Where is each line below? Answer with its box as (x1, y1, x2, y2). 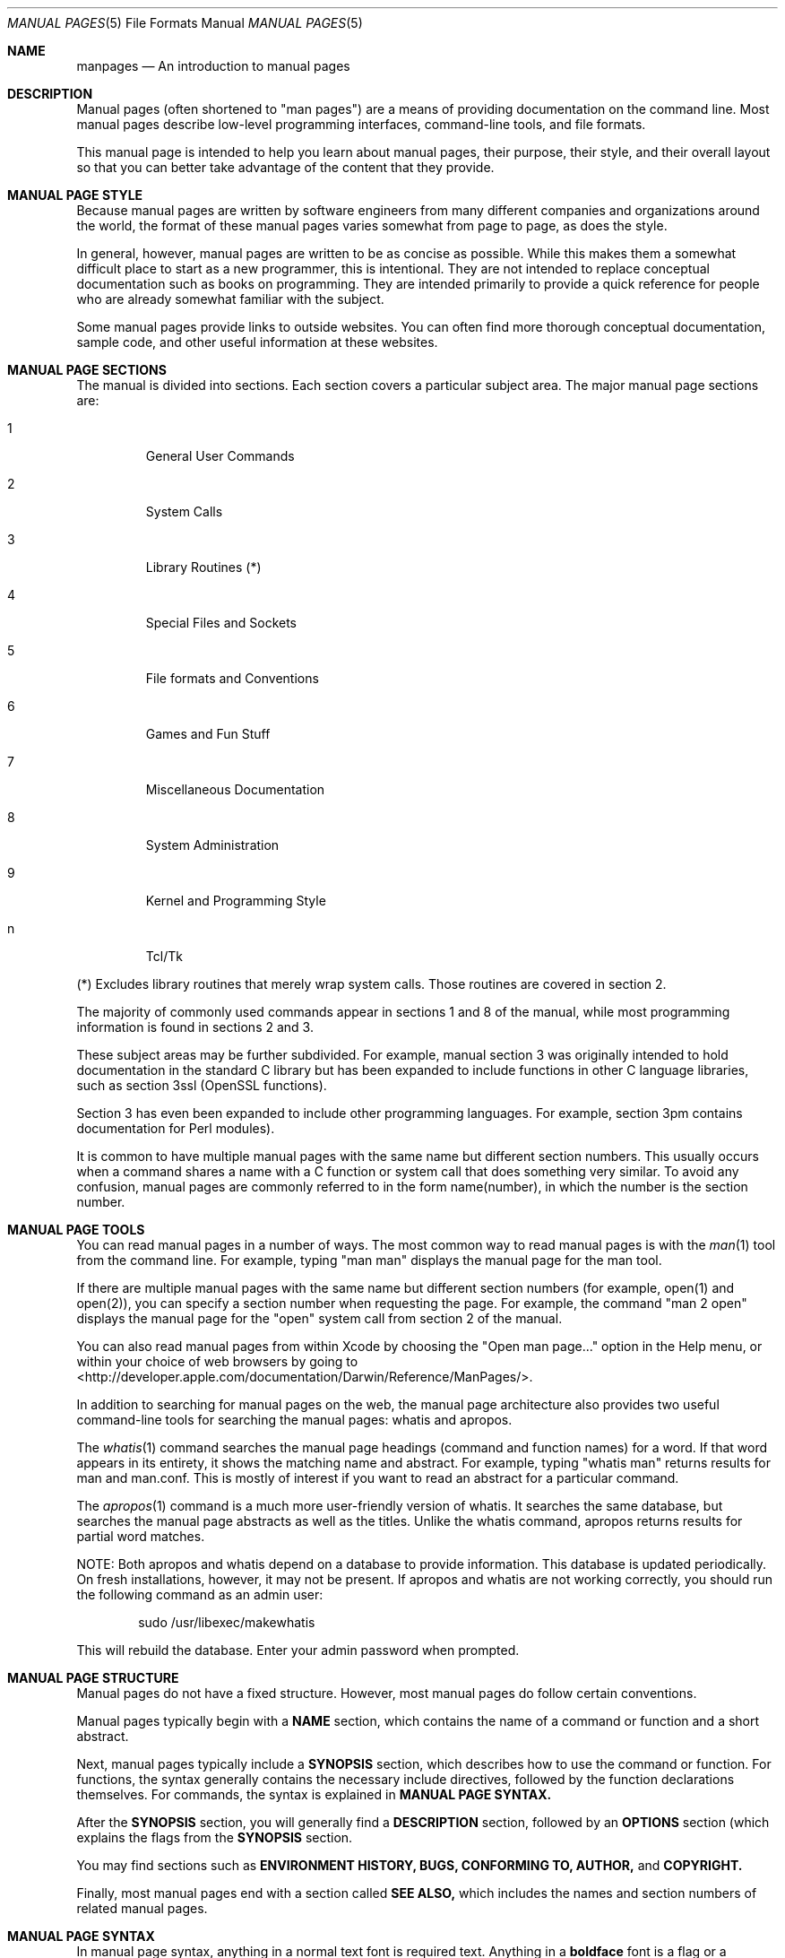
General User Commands (145, 448, 295, 464)
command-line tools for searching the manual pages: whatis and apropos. (76, 1412, 513, 1427)
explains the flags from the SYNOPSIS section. (76, 1830, 353, 1845)
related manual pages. (76, 1901, 208, 1916)
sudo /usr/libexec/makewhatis (138, 1615, 315, 1630)
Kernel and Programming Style (145, 893, 326, 908)
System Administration (145, 837, 280, 853)
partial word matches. (76, 1529, 205, 1544)
